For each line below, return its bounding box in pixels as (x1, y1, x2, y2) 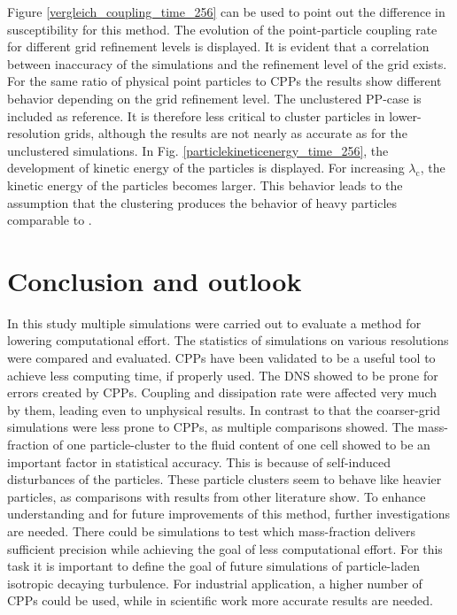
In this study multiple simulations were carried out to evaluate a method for (7, 313, 422, 332)
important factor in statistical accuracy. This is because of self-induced (7, 452, 391, 471)
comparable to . (7, 211, 92, 229)
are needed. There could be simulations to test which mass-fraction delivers (7, 521, 416, 540)
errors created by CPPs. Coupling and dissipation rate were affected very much (7, 383, 438, 402)
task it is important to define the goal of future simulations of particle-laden (7, 557, 420, 575)
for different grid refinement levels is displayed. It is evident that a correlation (7, 37, 430, 56)
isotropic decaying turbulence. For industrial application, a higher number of (7, 573, 422, 592)
